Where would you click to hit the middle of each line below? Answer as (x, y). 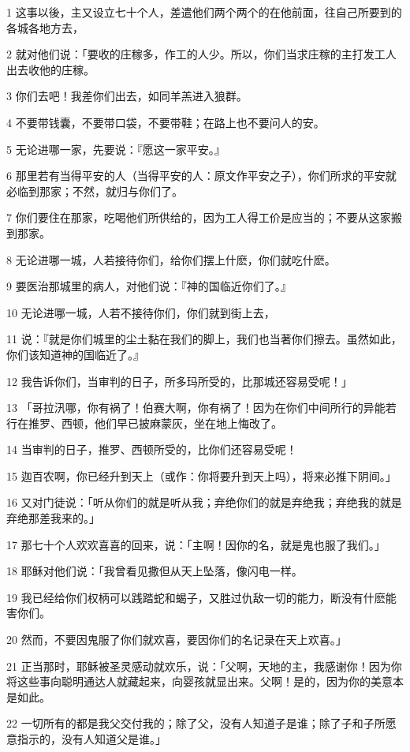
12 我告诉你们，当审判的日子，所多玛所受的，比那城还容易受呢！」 (179, 381)
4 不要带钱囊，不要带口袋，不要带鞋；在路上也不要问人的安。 (166, 122)
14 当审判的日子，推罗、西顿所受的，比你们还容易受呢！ (152, 449)
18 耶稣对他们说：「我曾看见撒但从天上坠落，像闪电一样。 (155, 571)
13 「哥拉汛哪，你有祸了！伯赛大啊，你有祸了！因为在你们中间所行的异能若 (201, 408)
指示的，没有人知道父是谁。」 (91, 739)
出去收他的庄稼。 (50, 69)
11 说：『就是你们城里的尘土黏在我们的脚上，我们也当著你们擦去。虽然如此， (204, 339)
